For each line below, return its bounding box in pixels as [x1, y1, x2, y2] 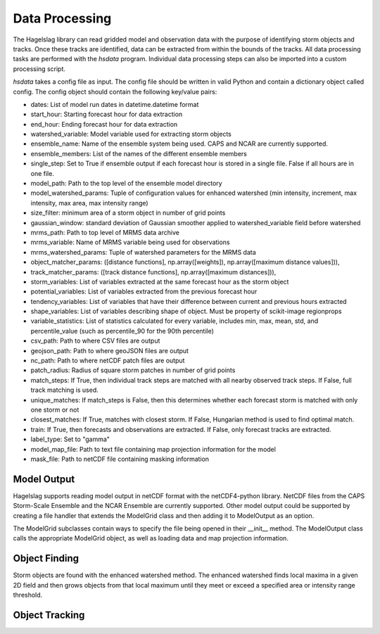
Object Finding [13, 552, 79, 564]
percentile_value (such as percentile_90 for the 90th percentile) [30, 326, 215, 335]
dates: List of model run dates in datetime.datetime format [30, 100, 199, 108]
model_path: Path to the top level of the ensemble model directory [30, 179, 222, 188]
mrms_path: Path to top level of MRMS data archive [30, 228, 179, 236]
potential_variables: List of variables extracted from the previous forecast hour [30, 287, 258, 296]
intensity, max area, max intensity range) [30, 198, 148, 207]
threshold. [13, 591, 43, 600]
